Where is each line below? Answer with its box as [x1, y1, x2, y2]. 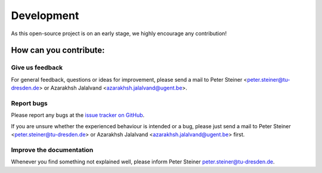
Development [11, 9, 79, 22]
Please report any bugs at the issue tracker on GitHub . [11, 112, 145, 119]
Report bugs [11, 99, 48, 107]
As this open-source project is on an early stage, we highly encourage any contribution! [11, 30, 227, 37]
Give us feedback [11, 63, 63, 72]
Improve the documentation [11, 146, 94, 154]
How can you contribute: [11, 45, 105, 55]
